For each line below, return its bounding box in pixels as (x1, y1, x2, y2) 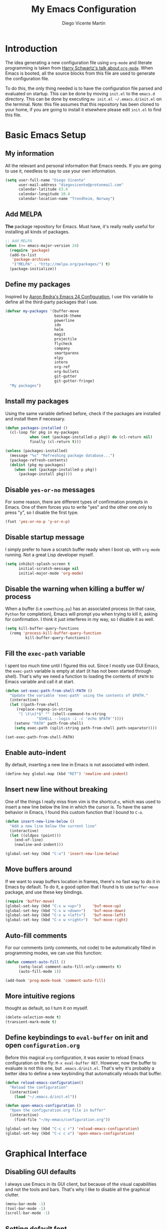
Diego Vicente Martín (62, 20, 106, 26)
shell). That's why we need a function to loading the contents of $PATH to (5, 673, 154, 679)
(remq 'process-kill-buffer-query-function (9, 631, 101, 636)
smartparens (54, 350, 79, 355)
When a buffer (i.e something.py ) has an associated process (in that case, (5, 605, 156, 612)
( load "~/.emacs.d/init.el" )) (14, 1094, 77, 1099)
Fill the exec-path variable (5, 649, 86, 658)
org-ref (54, 364, 70, 369)
